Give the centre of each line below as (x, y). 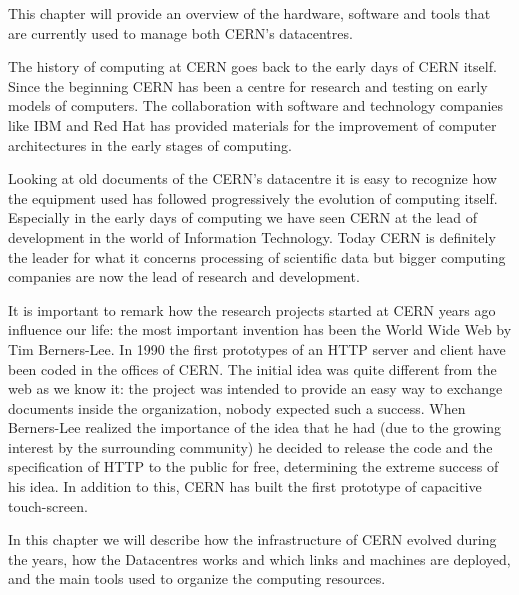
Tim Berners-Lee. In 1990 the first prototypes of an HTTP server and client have (257, 348)
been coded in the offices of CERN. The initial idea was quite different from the (252, 368)
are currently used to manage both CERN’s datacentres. (180, 32)
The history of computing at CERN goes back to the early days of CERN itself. (252, 66)
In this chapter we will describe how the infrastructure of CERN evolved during (252, 539)
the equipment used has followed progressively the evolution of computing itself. (253, 197)
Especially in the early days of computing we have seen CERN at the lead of (243, 217)
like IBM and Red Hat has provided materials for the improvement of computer (252, 124)
